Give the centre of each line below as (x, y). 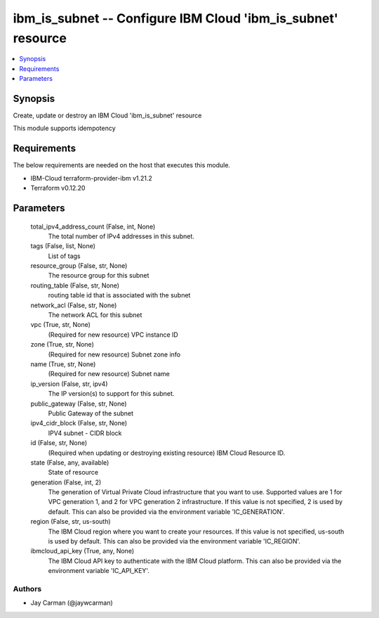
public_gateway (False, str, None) (79, 404)
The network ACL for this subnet (95, 315)
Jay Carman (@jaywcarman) (72, 603)
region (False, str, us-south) (71, 522)
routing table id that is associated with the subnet (119, 295)
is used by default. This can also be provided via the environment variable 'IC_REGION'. (174, 541)
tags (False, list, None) (63, 246)
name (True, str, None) (63, 364)
